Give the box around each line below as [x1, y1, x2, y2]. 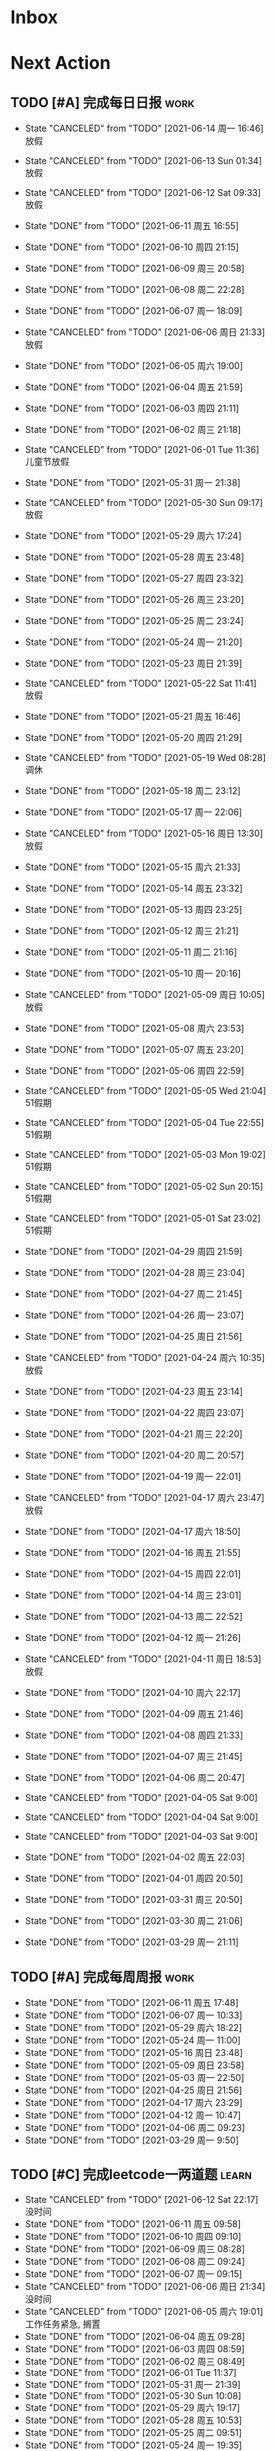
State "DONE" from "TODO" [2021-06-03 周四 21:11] [24, 402, 240, 415]
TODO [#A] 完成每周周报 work [10, 1968, 195, 1985]
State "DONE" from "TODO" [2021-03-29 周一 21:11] [24, 1936, 239, 1948]
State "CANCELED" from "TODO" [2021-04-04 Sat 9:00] [24, 1811, 259, 1823]
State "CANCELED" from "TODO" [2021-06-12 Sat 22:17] [24, 2193, 259, 2205]
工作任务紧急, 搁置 [24, 2317, 101, 2330]
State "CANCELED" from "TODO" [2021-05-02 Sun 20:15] [24, 1181, 263, 1193]
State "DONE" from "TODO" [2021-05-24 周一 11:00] [24, 2034, 242, 2046]
